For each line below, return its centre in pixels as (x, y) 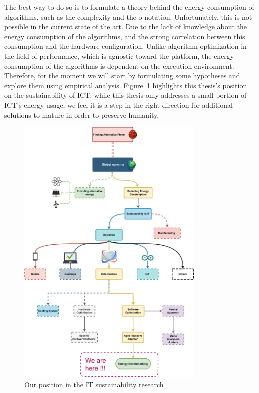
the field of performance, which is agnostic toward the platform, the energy (119, 55)
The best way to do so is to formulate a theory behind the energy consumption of (129, 7)
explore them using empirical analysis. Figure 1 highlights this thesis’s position (126, 85)
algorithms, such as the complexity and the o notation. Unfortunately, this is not (128, 16)
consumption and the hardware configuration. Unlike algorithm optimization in (125, 46)
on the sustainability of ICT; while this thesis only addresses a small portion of (125, 95)
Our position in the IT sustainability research (94, 384)
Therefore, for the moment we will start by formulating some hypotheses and (122, 76)
